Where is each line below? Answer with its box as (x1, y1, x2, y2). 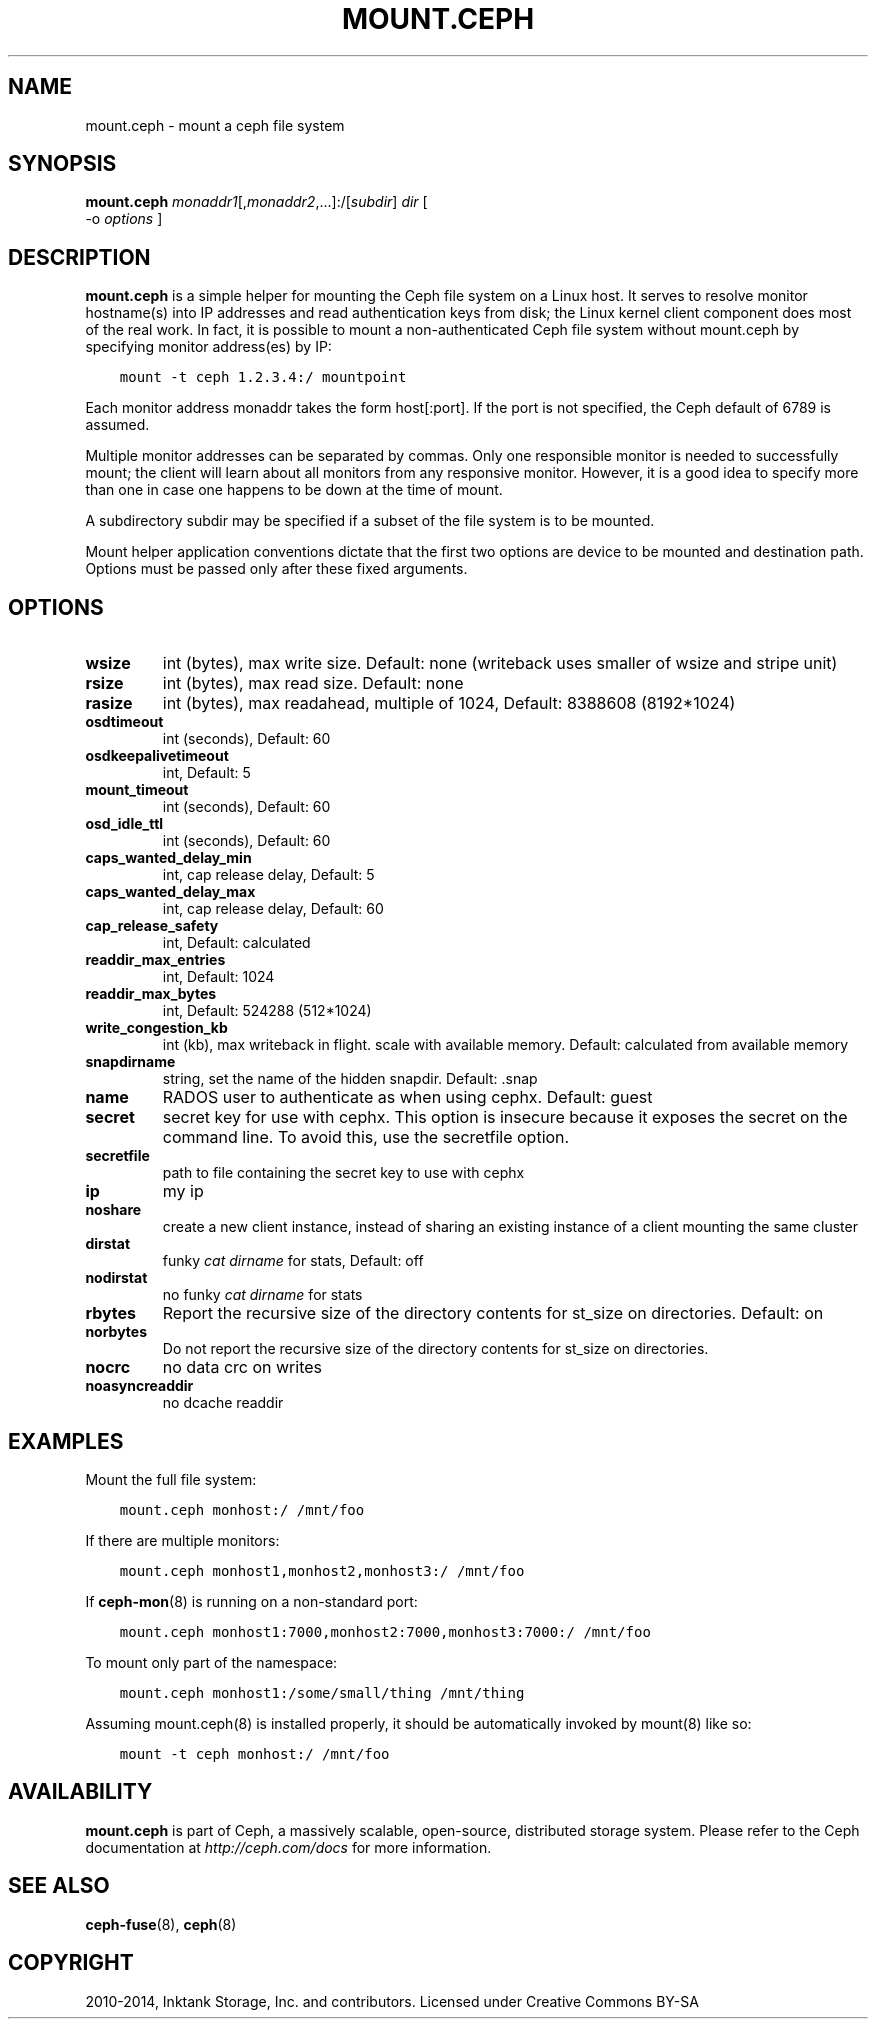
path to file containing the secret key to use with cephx (162, 1164, 525, 1182)
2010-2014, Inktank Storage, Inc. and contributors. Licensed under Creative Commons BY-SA (85, 1992, 699, 2010)
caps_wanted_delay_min (85, 849, 252, 867)
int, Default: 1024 (162, 968, 275, 986)
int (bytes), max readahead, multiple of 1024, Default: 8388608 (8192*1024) (162, 693, 736, 714)
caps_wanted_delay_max (85, 883, 256, 901)
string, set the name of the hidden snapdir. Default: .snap (162, 1070, 538, 1088)
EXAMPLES (8, 1428, 124, 1454)
